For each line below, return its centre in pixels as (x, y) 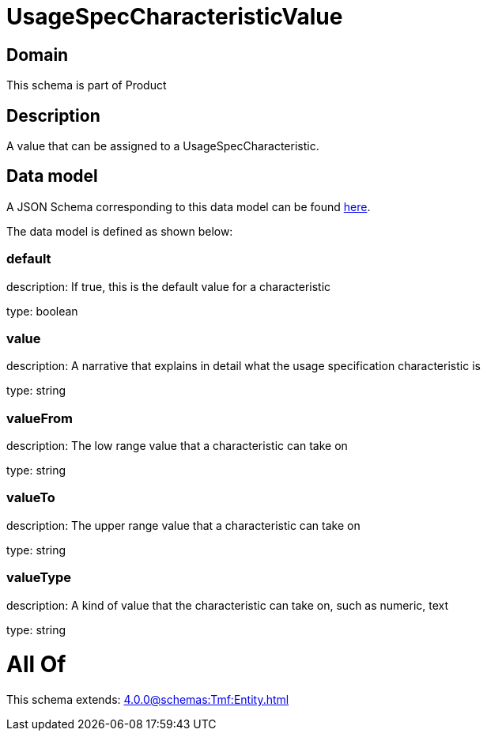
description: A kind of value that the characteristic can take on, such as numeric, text (228, 605)
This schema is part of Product (87, 85)
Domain (38, 55)
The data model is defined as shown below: (120, 231)
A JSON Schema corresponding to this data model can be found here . (189, 206)
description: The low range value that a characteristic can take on (177, 446)
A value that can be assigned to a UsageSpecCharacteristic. (163, 146)
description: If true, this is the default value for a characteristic (169, 286)
